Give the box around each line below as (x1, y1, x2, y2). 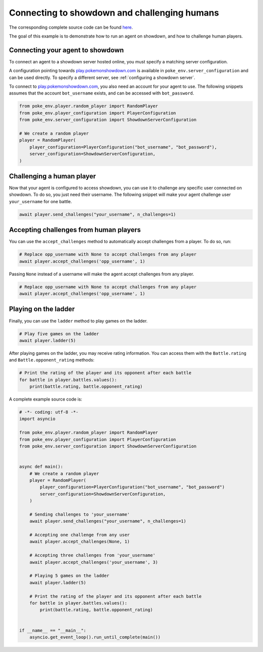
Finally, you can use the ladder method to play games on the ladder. (9, 318, 148, 324)
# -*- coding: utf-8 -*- (19, 409, 79, 415)
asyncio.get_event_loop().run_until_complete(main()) (29, 634, 161, 640)
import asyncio (19, 416, 56, 422)
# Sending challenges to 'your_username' (29, 512, 130, 517)
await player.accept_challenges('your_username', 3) (29, 559, 158, 565)
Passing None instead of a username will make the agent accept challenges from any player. (9, 271, 194, 277)
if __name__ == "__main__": (19, 628, 86, 633)
